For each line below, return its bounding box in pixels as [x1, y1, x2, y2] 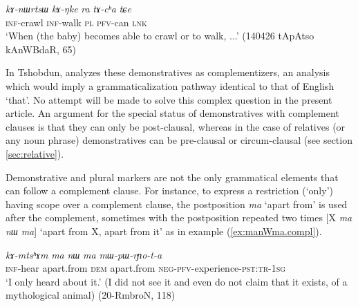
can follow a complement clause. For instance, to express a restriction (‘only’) [6, 183, 333, 198]
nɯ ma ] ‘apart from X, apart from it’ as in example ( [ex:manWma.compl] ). [6, 223, 322, 238]
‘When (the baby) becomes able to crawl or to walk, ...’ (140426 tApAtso [6, 28, 314, 43]
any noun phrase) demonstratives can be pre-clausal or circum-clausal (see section [6, 133, 352, 147]
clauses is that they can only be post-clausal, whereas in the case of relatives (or [6, 119, 346, 133]
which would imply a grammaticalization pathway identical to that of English [6, 78, 335, 93]
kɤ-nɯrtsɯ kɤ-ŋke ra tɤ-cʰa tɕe [6, 1, 131, 15]
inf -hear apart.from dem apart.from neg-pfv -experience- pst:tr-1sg [6, 261, 286, 275]
